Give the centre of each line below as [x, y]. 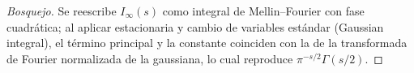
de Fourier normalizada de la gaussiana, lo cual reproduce [150, 58]
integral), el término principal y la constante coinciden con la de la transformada [207, 43]
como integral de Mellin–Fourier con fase [263, 11]
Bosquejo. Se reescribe [62, 11]
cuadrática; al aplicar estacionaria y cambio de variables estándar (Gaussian [195, 26]
